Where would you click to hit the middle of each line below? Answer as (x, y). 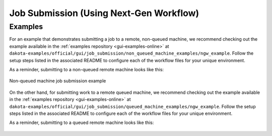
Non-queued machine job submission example (58, 81)
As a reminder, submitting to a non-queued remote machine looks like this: (86, 69)
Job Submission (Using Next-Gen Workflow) (104, 13)
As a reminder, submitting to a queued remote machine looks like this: (82, 122)
